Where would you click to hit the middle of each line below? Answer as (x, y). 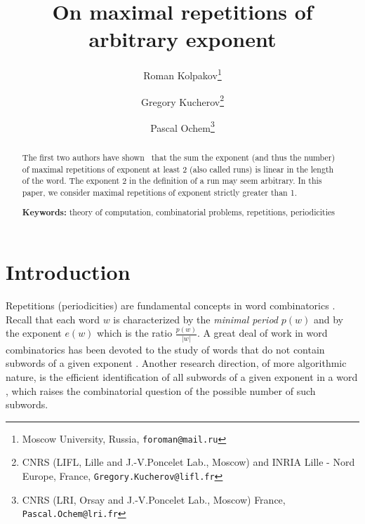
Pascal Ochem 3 (182, 126)
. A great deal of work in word (262, 333)
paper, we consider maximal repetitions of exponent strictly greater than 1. (159, 192)
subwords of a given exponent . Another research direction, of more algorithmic (176, 363)
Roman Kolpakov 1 (182, 74)
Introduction (68, 272)
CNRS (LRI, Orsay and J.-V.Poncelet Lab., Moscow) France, (154, 499)
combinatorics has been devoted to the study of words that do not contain (165, 349)
